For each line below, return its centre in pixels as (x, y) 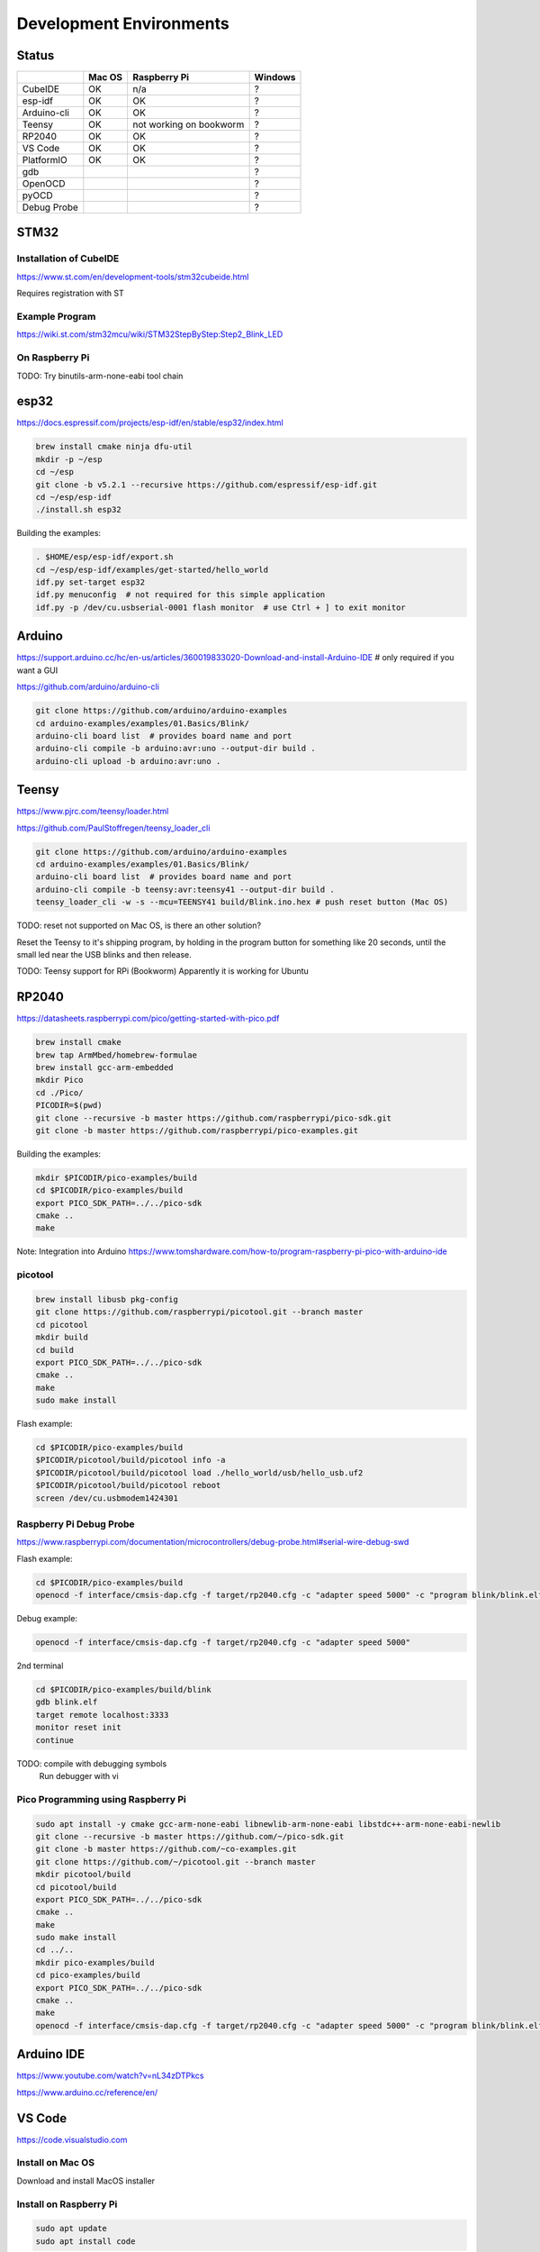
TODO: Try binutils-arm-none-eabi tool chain (100, 376)
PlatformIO (45, 160)
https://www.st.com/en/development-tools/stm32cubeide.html (133, 277)
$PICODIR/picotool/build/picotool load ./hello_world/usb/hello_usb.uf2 (199, 1472)
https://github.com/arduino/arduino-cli (88, 687)
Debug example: (47, 1619)
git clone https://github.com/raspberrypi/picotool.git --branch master (199, 1312)
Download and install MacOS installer (86, 2181)
